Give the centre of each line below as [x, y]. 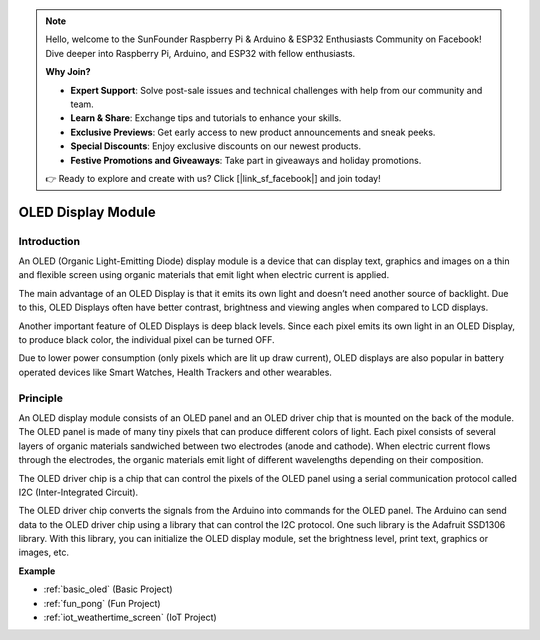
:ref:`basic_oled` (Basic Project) [108, 589]
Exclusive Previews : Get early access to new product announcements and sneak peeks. [253, 132]
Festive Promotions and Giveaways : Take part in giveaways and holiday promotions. [246, 160]
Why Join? [68, 72]
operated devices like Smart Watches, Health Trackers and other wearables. [175, 372]
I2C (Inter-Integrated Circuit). [78, 492]
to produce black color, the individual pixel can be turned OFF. [146, 340]
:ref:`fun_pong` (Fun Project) [102, 603]
